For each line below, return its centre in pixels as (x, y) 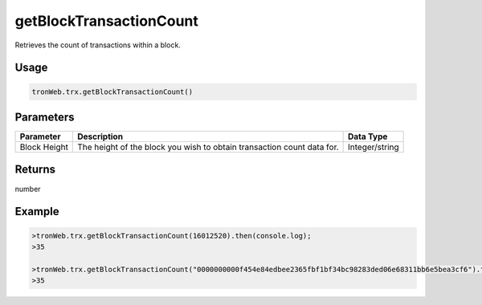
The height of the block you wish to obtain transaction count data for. (208, 147)
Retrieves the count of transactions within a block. (98, 45)
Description (100, 136)
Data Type (368, 136)
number (28, 189)
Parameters (45, 117)
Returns (35, 170)
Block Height (44, 147)
